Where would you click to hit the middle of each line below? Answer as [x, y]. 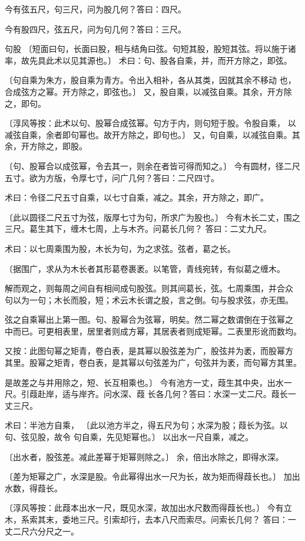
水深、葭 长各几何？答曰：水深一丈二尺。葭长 [200, 394]
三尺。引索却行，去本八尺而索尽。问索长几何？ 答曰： [183, 519]
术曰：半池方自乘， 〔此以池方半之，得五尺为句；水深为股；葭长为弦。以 [146, 425]
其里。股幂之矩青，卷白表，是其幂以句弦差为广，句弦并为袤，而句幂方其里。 [153, 363]
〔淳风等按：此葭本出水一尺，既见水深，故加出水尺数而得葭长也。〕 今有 [144, 508]
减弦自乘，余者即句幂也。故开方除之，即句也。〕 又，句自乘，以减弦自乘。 [148, 134]
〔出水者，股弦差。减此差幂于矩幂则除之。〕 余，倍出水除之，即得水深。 [144, 456]
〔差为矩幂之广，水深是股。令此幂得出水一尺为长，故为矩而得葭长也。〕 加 [148, 476]
